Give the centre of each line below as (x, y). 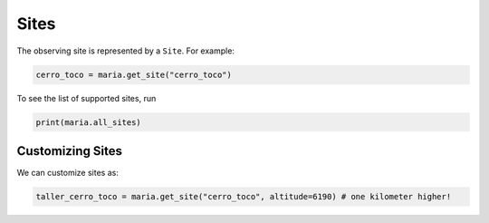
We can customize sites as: (68, 173)
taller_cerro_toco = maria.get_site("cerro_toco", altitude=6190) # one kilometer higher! (244, 196)
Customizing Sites (69, 151)
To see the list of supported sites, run (86, 98)
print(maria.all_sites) (89, 122)
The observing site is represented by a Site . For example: (126, 51)
